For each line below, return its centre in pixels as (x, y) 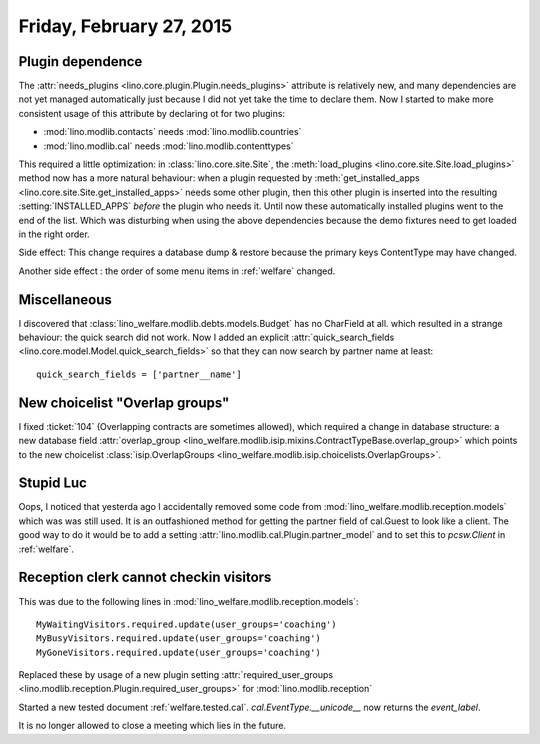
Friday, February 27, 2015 (125, 26)
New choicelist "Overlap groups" (124, 402)
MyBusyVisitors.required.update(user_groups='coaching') (179, 638)
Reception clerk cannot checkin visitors (145, 577)
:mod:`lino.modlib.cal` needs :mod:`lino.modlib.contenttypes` (168, 146)
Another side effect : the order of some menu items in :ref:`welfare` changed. (177, 271)
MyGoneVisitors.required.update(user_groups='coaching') (179, 652)
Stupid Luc (52, 483)
